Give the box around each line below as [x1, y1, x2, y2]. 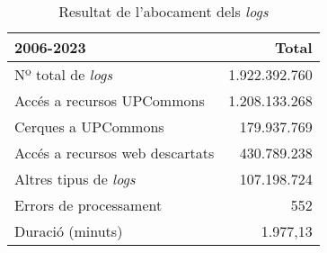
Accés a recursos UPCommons [14, 90, 205, 111]
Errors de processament [14, 194, 163, 215]
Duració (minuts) [14, 221, 123, 241]
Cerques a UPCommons [14, 116, 164, 137]
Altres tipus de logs [14, 168, 136, 189]
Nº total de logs [14, 64, 112, 85]
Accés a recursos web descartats [14, 142, 215, 163]
